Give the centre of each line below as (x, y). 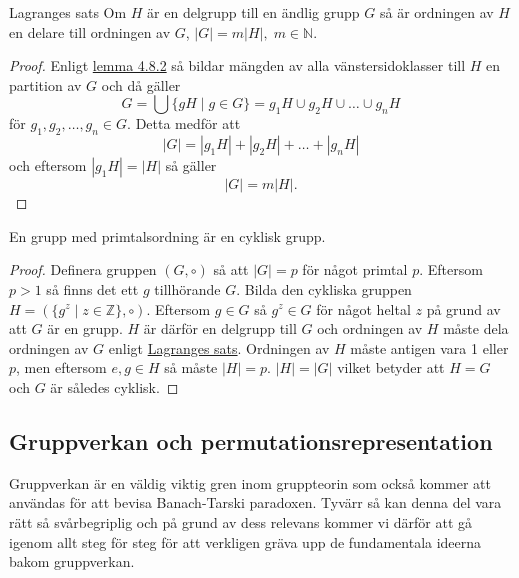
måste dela (476, 328)
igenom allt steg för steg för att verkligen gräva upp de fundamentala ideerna (245, 541)
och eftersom (48, 165)
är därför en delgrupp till (220, 328)
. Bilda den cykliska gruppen (324, 288)
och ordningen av (370, 328)
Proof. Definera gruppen (83, 269)
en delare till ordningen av (90, 31)
